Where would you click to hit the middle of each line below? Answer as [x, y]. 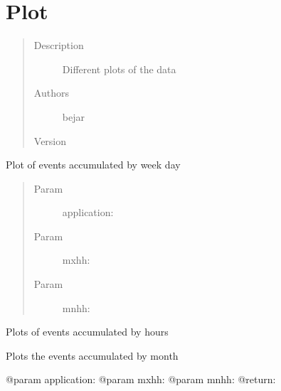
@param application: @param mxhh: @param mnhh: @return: [141, 379]
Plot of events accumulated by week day [93, 165]
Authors [51, 93]
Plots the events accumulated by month [92, 355]
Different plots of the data [119, 69]
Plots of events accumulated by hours [87, 332]
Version [50, 140]
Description [59, 45]
